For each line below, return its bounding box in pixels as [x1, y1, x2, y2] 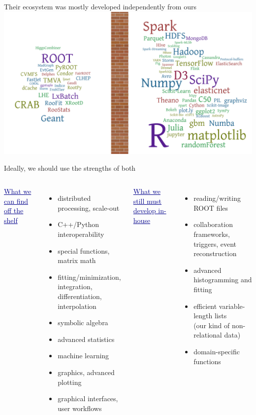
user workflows [58, 403, 102, 413]
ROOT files [193, 202, 228, 213]
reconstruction [193, 248, 237, 259]
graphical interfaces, [58, 393, 118, 404]
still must [133, 195, 162, 206]
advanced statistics [58, 334, 115, 344]
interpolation [58, 301, 96, 311]
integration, [58, 281, 93, 292]
